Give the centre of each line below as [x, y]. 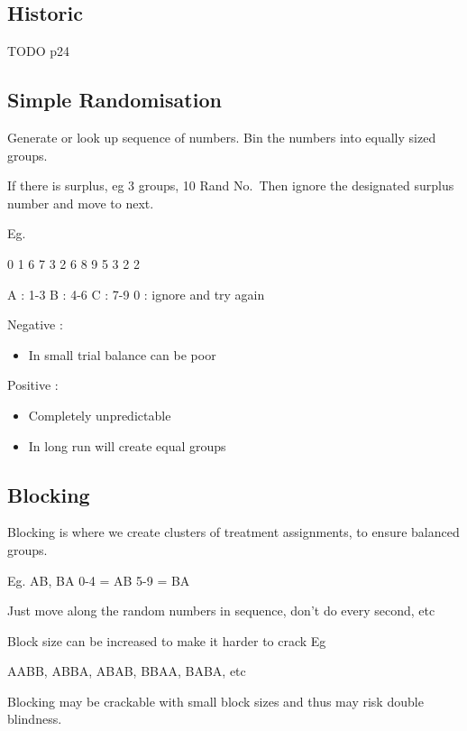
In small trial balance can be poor [122, 354]
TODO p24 [39, 51]
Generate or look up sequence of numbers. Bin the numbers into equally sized [222, 137]
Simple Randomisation [114, 100]
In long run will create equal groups [127, 445]
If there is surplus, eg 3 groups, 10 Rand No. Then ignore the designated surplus [231, 185]
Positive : [33, 385]
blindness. [35, 719]
